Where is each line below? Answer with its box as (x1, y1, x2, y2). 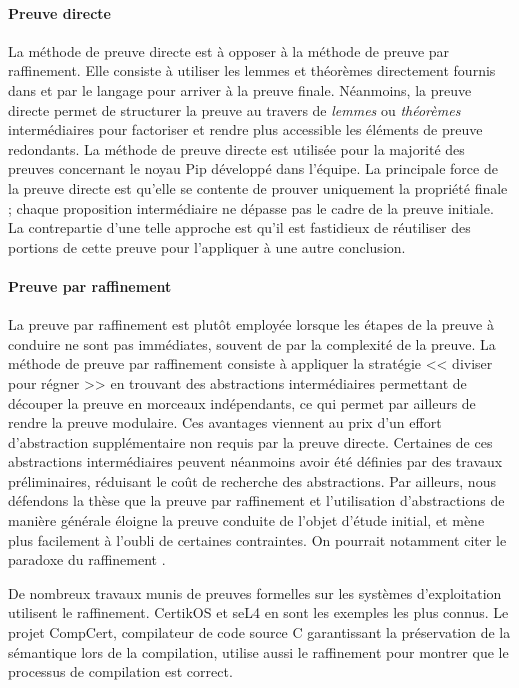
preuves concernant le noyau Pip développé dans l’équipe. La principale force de (8, 158, 498, 179)
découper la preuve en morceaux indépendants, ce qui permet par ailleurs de (8, 392, 476, 413)
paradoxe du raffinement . (8, 549, 166, 570)
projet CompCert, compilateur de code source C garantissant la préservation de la (8, 622, 511, 643)
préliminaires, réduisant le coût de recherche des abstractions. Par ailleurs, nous (8, 470, 496, 491)
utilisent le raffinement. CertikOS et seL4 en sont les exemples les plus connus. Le (8, 602, 509, 623)
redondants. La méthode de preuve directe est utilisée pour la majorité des (8, 138, 465, 159)
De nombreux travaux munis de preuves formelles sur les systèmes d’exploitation (8, 582, 502, 603)
